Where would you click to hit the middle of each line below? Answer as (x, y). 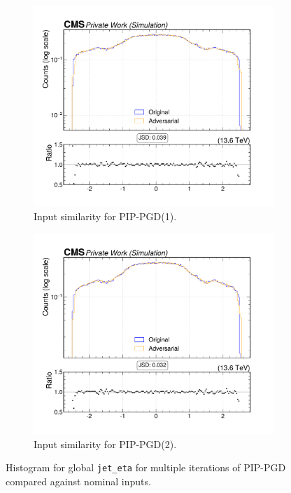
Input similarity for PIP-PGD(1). (105, 216)
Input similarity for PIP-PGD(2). (105, 444)
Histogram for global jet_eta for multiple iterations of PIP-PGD (146, 467)
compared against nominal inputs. (78, 481)
